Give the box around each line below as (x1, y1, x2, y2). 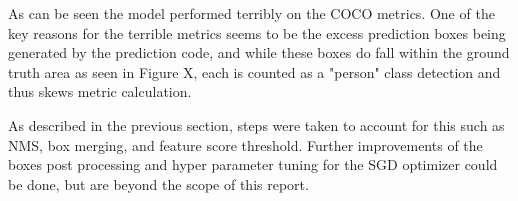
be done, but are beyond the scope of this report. (8, 173, 309, 194)
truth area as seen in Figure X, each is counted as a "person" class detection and (8, 61, 501, 82)
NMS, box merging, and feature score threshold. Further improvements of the (8, 134, 483, 155)
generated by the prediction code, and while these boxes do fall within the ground (8, 42, 510, 63)
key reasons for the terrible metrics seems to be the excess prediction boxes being (8, 22, 506, 43)
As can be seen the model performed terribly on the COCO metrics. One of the (8, 3, 495, 23)
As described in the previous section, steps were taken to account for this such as (8, 114, 505, 135)
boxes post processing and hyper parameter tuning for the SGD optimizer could (8, 154, 498, 175)
